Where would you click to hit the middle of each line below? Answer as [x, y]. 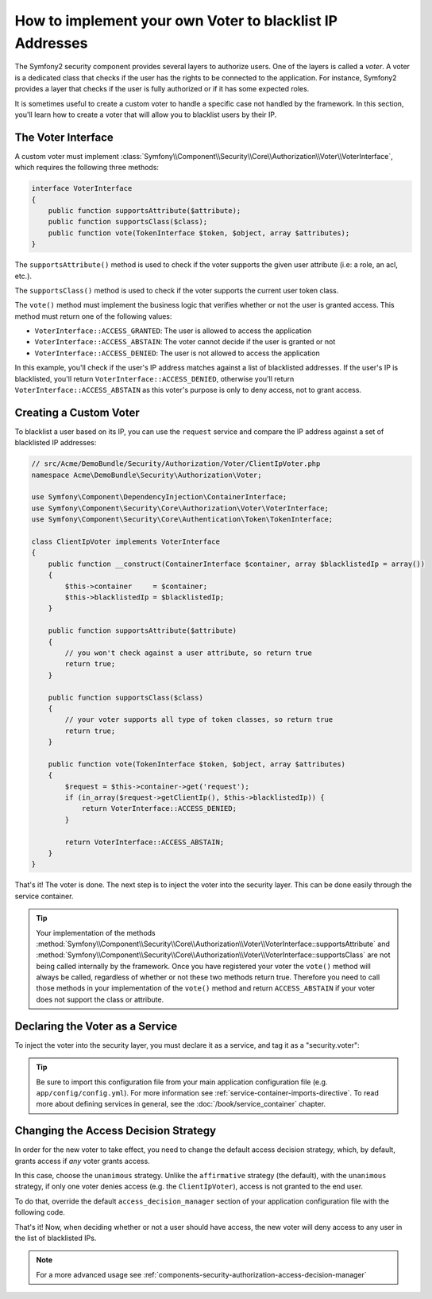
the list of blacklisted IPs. [56, 1238]
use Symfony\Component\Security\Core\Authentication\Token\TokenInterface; [182, 520]
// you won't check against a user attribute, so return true [189, 653]
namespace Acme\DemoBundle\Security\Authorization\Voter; [147, 475]
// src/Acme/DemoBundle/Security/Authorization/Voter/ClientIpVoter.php [176, 464]
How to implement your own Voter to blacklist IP [176, 21]
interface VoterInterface [82, 188]
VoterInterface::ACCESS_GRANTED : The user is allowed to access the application [173, 331]
